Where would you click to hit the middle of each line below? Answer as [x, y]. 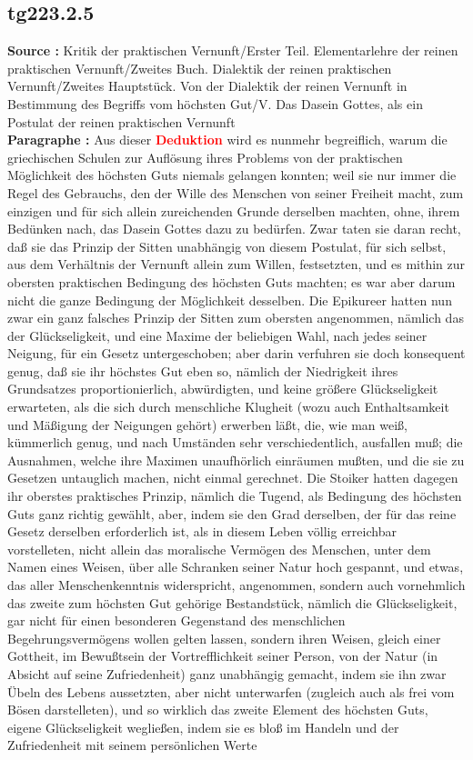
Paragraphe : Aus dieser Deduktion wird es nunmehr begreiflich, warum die [227, 140]
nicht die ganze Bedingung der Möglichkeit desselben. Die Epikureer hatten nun [230, 300]
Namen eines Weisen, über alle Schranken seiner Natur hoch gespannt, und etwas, [236, 567]
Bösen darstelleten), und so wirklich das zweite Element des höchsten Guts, [218, 710]
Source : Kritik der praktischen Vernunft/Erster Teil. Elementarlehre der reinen [233, 50]
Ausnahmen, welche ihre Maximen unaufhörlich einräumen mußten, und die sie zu [236, 460]
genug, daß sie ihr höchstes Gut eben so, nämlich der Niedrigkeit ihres [203, 370]
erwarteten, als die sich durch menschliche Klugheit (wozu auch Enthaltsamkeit [228, 407]
